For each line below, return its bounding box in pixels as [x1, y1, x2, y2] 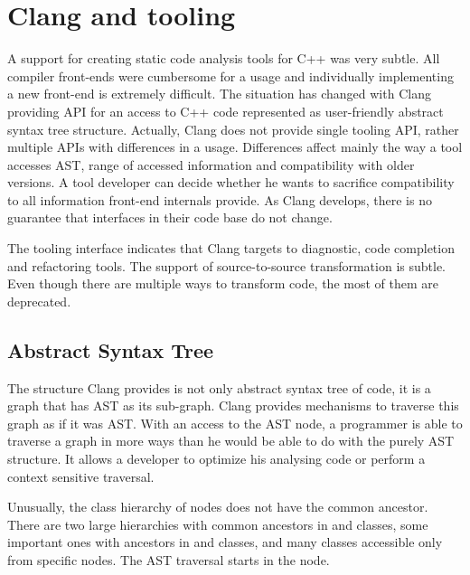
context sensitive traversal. [7, 467, 155, 485]
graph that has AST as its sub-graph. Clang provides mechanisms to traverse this [7, 396, 459, 415]
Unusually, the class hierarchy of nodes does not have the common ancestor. [7, 497, 428, 516]
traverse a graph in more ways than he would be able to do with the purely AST [7, 431, 455, 450]
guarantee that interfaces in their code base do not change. [7, 208, 333, 227]
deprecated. [7, 291, 71, 310]
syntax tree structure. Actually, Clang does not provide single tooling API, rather [7, 119, 459, 138]
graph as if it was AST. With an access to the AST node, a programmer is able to [7, 413, 463, 432]
